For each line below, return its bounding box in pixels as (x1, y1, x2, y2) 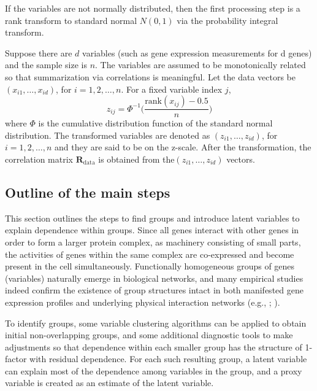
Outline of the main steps (5, 182, 170, 201)
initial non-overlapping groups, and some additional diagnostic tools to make (5, 328, 293, 341)
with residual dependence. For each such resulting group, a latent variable (29, 352, 307, 365)
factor (5, 352, 27, 365)
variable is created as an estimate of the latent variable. (5, 376, 214, 389)
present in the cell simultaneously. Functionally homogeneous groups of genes (5, 260, 295, 273)
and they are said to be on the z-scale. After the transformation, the (54, 141, 311, 153)
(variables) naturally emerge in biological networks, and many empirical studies (5, 271, 304, 284)
